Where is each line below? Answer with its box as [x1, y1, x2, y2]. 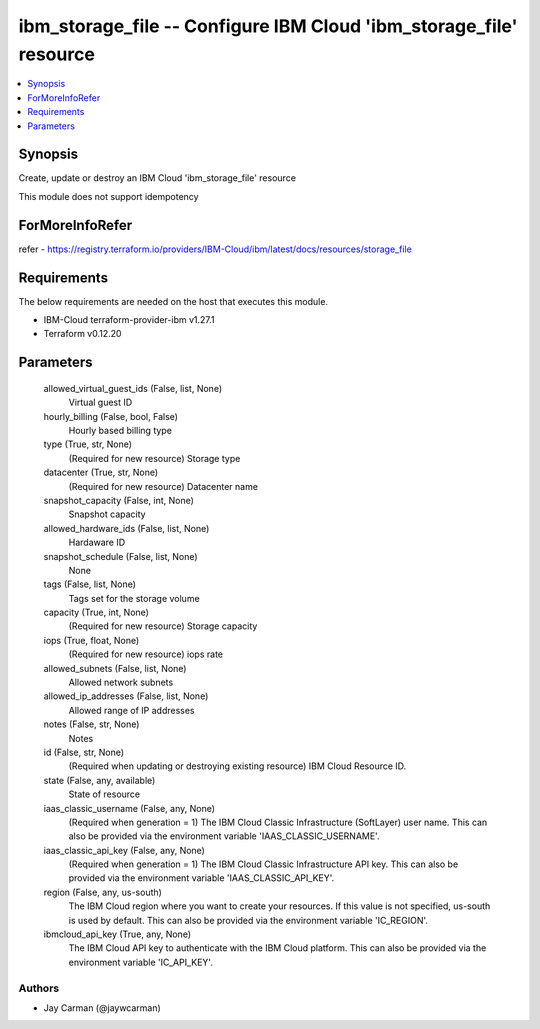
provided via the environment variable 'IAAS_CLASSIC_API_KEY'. [68, 872, 335, 884]
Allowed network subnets [68, 676, 174, 689]
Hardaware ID [68, 536, 126, 549]
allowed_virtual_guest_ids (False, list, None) [43, 382, 223, 394]
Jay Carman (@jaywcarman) [43, 1001, 162, 1014]
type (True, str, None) [43, 438, 133, 450]
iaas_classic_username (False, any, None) [43, 802, 215, 814]
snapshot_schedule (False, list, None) [43, 550, 199, 562]
